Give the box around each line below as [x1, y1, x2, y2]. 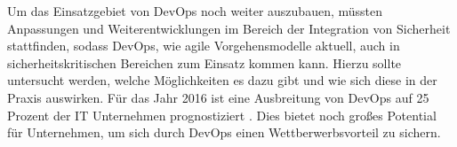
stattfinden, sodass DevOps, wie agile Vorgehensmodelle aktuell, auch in [7, 36, 400, 55]
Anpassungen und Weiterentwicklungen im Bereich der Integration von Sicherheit [7, 19, 451, 37]
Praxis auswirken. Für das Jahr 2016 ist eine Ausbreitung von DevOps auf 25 [7, 88, 429, 106]
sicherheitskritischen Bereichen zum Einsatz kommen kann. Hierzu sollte [7, 53, 402, 72]
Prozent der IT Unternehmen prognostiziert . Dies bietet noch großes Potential [7, 105, 437, 124]
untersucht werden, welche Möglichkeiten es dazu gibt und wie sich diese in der [7, 71, 437, 89]
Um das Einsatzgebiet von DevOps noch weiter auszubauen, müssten [7, 2, 383, 19]
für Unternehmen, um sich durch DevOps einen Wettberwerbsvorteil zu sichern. [7, 123, 441, 142]
